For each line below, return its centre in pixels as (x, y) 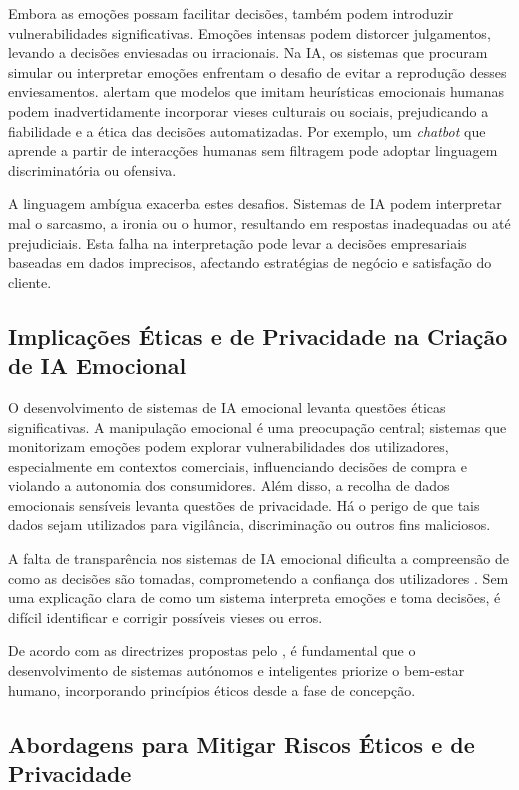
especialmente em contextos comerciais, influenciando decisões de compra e (237, 465)
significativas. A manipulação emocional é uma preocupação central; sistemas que (257, 426)
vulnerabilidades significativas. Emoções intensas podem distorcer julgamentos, (249, 32)
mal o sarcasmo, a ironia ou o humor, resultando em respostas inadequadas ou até (259, 222)
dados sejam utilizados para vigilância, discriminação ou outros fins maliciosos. (249, 524)
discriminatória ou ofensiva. (92, 169)
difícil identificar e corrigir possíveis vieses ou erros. (165, 616)
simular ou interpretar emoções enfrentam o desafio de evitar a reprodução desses (257, 71)
